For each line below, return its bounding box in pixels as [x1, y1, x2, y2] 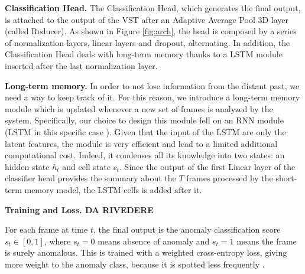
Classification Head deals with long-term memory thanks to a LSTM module [5, 48, 283, 60]
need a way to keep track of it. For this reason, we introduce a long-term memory [5, 91, 300, 103]
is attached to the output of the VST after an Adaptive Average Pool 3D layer [5, 13, 289, 25]
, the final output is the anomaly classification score [93, 223, 281, 236]
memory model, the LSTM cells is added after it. [24, 183, 202, 195]
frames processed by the [186, 172, 273, 184]
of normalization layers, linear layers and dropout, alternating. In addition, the [5, 36, 290, 48]
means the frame [236, 234, 297, 247]
